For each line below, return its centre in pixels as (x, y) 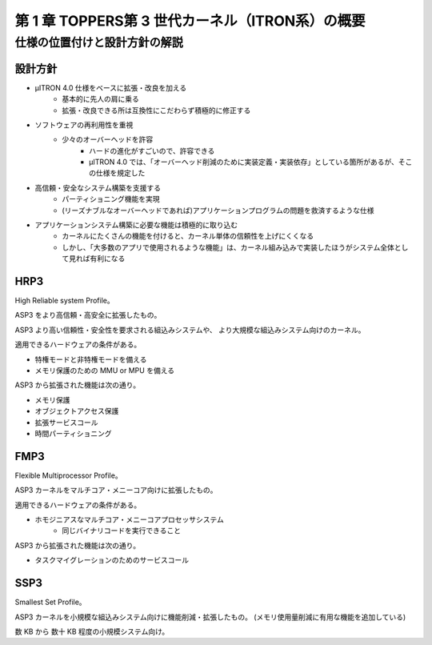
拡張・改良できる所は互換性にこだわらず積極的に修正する (156, 110)
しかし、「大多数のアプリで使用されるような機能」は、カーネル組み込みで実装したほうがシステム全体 (228, 247)
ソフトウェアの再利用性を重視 (84, 125)
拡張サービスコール (66, 422)
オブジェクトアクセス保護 (77, 411)
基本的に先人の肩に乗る (100, 99)
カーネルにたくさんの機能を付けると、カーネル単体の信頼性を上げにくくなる (188, 236)
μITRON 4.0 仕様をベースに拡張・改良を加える (111, 87)
